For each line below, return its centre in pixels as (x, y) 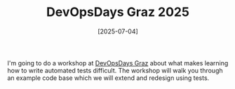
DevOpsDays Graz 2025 (118, 12)
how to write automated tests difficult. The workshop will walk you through (115, 70)
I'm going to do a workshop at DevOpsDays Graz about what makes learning (118, 63)
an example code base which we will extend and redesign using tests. (108, 78)
